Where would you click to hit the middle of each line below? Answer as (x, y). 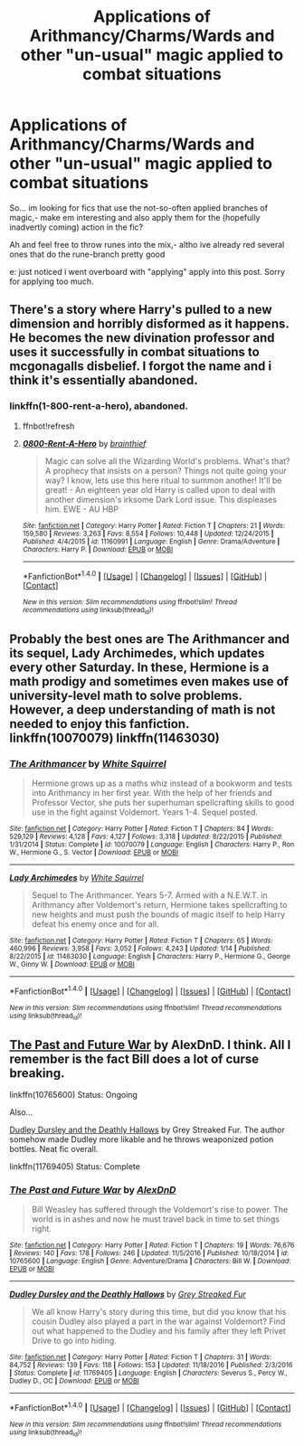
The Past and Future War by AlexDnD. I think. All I (150, 1045)
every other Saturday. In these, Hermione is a (139, 667)
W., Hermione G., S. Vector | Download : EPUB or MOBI (94, 853)
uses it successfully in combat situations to (134, 352)
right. (42, 1229)
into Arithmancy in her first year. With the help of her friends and (152, 793)
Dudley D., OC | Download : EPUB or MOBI (75, 1381)
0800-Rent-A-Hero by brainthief (84, 443)
